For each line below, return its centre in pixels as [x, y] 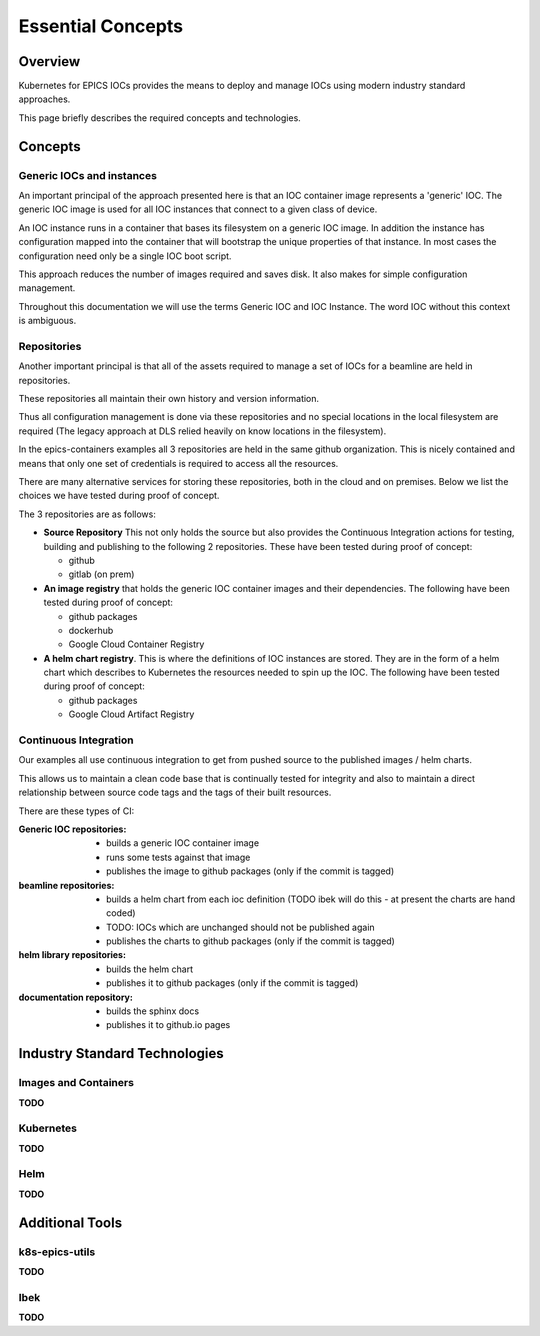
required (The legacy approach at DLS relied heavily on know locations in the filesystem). [202, 431]
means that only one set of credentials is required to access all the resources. [178, 463]
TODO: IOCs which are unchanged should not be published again [240, 927]
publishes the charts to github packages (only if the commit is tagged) [250, 941]
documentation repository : [76, 997]
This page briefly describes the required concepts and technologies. [160, 117]
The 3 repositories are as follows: [87, 514]
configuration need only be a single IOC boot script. [125, 256]
